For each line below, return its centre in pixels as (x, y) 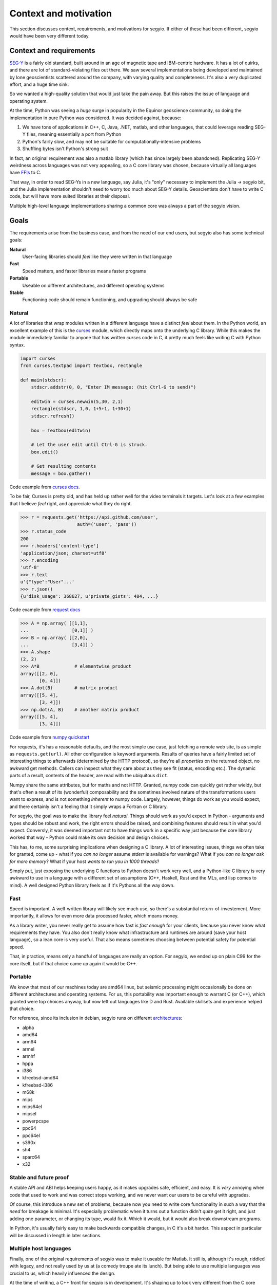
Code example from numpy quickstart (50, 737)
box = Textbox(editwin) (61, 430)
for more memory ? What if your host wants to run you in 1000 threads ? (84, 861)
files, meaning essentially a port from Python (74, 134)
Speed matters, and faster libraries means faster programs (84, 271)
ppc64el (31, 1135)
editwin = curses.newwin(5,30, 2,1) (77, 401)
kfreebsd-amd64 (40, 1078)
